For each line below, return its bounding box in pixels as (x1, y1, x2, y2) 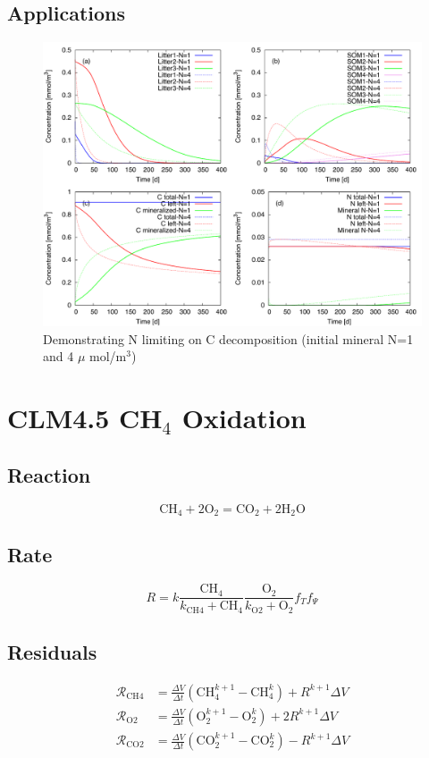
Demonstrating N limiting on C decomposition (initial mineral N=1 (43, 329, 414, 348)
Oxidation (181, 400, 307, 436)
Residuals (7, 638, 97, 666)
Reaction (7, 460, 91, 488)
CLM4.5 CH (7, 400, 163, 436)
